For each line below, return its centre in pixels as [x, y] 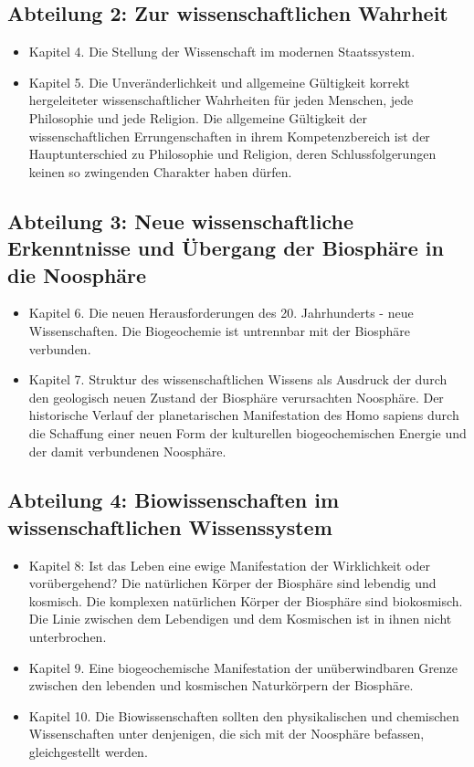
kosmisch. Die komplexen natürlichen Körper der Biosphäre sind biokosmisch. [246, 600]
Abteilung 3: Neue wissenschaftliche [180, 221]
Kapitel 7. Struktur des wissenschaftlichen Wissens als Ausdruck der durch [238, 379]
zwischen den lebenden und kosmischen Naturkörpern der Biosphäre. [221, 685]
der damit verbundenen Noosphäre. [127, 451]
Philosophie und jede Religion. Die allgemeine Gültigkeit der [198, 117]
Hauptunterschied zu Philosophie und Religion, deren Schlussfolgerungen [232, 154]
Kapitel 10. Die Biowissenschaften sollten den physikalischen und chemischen [244, 715]
